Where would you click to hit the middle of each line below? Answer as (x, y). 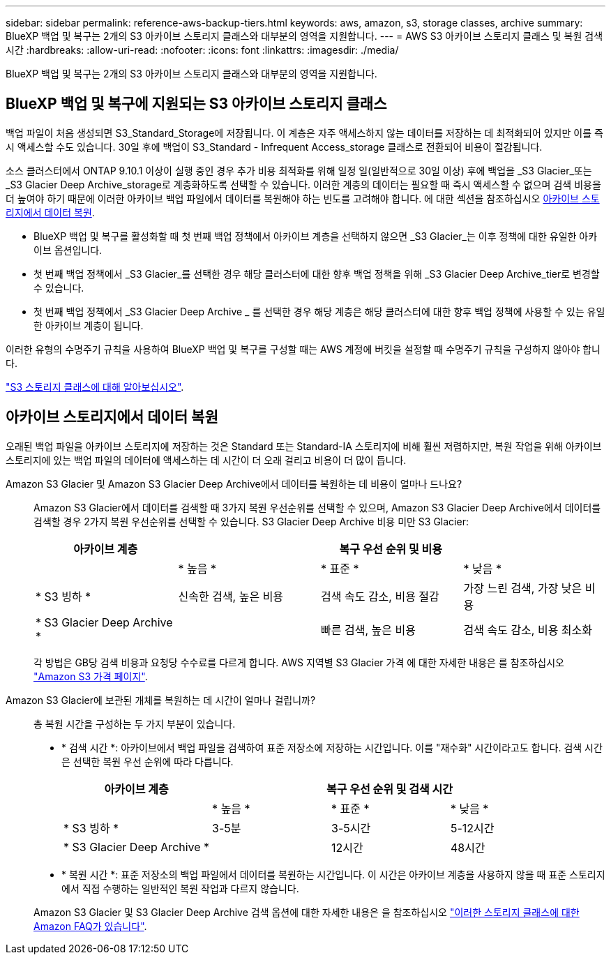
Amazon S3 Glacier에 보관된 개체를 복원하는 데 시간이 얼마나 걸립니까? (161, 700)
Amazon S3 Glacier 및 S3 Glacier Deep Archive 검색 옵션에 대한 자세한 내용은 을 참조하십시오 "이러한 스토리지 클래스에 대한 (307, 912)
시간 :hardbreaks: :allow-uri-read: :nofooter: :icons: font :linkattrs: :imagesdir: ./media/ (202, 50)
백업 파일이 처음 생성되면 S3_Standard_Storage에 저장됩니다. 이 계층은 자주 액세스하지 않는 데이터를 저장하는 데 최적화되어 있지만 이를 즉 (304, 133)
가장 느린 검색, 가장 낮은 (523, 588)
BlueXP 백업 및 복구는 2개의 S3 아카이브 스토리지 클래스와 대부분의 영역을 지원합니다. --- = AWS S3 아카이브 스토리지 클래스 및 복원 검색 (304, 36)
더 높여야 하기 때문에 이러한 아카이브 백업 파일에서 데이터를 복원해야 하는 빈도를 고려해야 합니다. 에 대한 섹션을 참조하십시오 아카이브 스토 (303, 198)
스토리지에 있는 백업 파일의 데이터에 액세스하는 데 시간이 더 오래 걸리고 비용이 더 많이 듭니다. (206, 460)
